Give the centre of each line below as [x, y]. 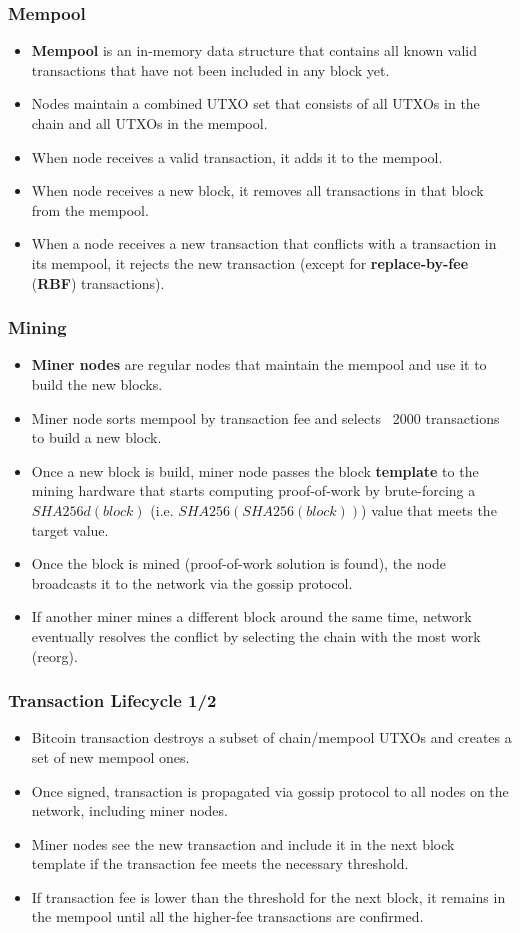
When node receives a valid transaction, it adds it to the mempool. [237, 156]
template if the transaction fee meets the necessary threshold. [220, 863]
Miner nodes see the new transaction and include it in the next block [243, 843]
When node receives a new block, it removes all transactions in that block [257, 190]
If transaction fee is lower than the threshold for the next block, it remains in [268, 896]
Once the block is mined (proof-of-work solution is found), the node [238, 563]
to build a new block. [96, 437]
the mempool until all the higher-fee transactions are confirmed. [227, 916]
